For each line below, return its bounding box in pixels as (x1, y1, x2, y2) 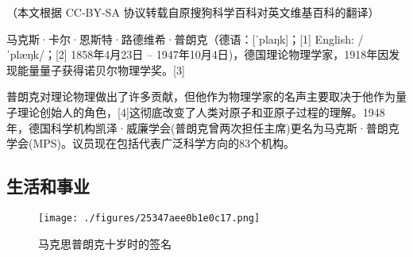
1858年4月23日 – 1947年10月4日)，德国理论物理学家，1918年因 (71, 46, 389, 63)
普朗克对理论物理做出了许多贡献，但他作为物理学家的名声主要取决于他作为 (6, 88, 396, 105)
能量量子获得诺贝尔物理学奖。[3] (17, 61, 185, 78)
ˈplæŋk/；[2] (6, 46, 68, 63)
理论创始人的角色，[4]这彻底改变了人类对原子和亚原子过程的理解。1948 (17, 103, 385, 120)
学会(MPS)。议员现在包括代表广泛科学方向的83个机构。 (6, 135, 295, 152)
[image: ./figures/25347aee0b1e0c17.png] (38, 212, 261, 224)
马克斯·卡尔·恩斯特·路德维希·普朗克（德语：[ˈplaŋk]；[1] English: (6, 30, 354, 47)
